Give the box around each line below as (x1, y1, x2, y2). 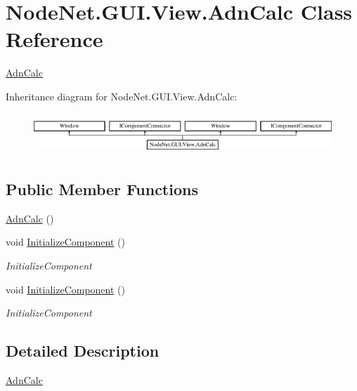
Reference (6, 25, 103, 53)
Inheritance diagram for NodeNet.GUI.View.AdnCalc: (6, 88, 238, 103)
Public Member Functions (6, 178, 198, 199)
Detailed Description (6, 340, 160, 362)
